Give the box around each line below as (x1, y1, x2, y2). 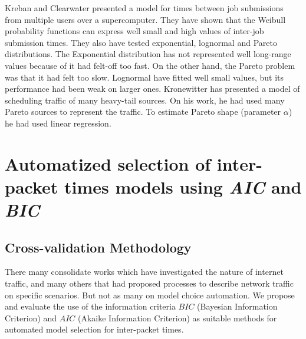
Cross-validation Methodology (5, 238, 192, 256)
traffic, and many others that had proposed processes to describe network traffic (5, 277, 294, 290)
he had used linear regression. (5, 117, 111, 129)
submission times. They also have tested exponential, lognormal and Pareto (5, 36, 277, 48)
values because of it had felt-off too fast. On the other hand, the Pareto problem (5, 59, 295, 71)
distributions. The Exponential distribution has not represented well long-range (5, 48, 291, 60)
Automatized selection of (5, 151, 211, 175)
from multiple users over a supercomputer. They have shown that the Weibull (5, 13, 286, 25)
